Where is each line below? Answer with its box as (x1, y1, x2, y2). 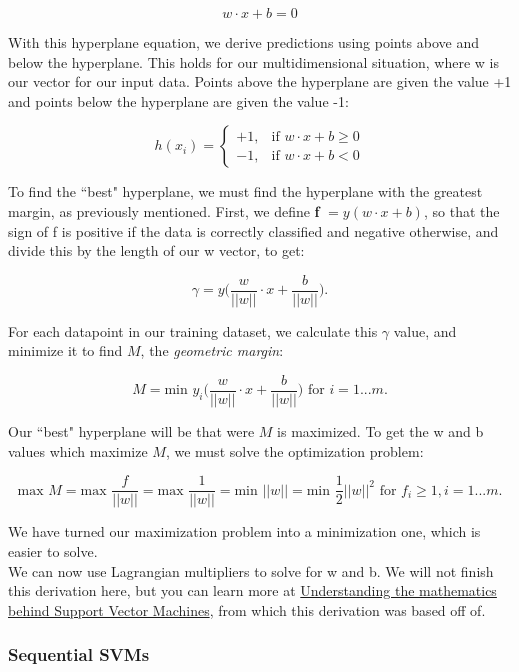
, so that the (423, 200, 500, 221)
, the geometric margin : (140, 340, 284, 361)
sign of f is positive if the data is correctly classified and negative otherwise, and (8, 220, 499, 241)
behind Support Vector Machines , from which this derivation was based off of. (8, 599, 486, 620)
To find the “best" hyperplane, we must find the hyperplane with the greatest (8, 181, 483, 202)
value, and (393, 320, 457, 341)
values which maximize (8, 440, 148, 461)
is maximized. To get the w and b (277, 421, 484, 442)
